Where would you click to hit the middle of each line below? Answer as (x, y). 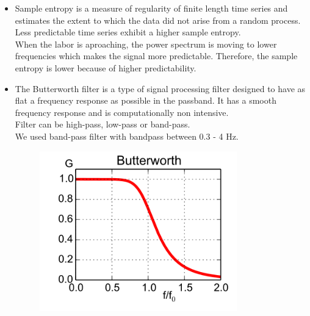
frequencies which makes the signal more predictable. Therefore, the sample (156, 56)
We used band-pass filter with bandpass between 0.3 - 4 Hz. (127, 136)
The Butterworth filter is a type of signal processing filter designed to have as (160, 88)
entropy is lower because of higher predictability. (106, 67)
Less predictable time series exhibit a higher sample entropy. (128, 32)
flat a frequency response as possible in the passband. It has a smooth (146, 100)
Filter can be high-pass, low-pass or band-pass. (103, 124)
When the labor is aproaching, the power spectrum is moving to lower (146, 44)
